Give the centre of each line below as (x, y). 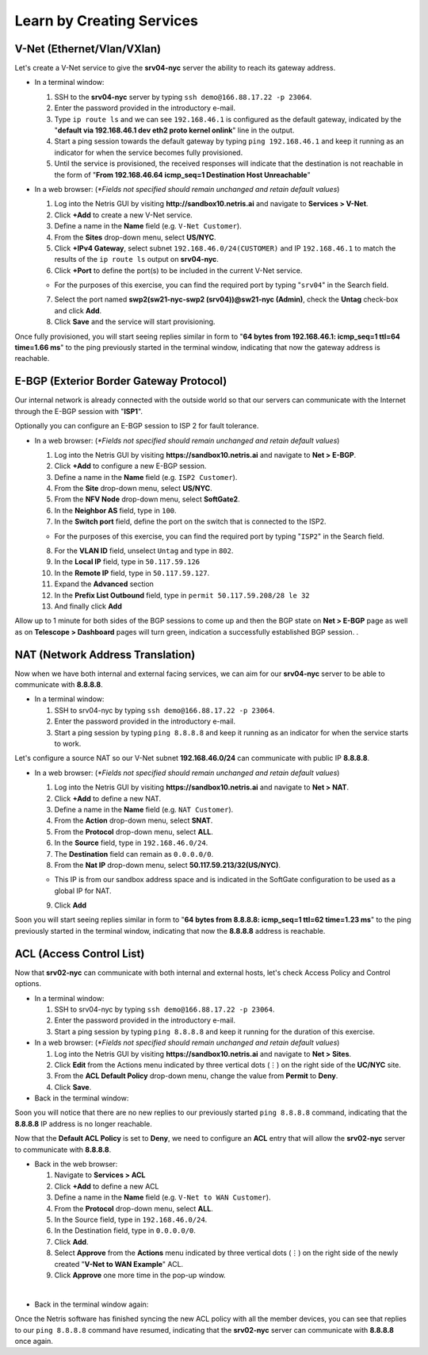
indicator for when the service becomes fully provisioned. (149, 152)
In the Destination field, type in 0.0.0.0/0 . (125, 1230)
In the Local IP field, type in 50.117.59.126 (127, 562)
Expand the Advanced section (104, 584)
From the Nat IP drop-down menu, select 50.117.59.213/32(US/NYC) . (168, 865)
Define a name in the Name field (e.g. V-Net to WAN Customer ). (162, 1197)
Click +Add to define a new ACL (107, 1186)
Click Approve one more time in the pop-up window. (140, 1275)
